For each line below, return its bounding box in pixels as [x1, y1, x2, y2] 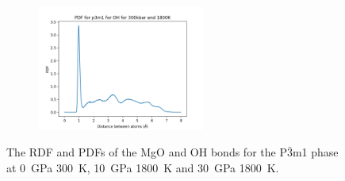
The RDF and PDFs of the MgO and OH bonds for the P [6, 144, 287, 160]
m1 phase [292, 144, 339, 160]
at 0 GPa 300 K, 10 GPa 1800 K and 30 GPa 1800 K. [6, 160, 279, 176]
